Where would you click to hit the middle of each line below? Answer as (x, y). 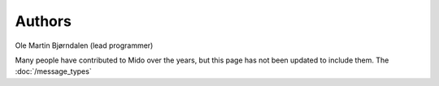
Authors (43, 21)
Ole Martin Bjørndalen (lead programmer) (84, 45)
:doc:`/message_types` (54, 71)
